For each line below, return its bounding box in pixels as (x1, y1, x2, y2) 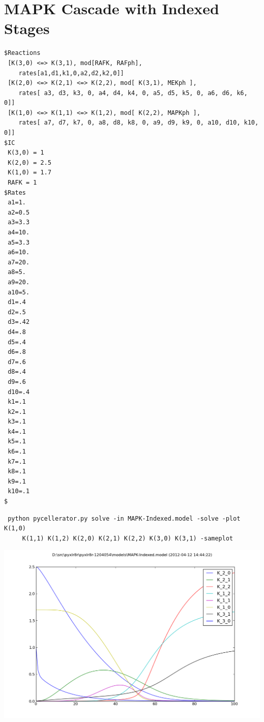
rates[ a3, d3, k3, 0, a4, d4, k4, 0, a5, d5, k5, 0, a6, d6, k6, (18, 89, 248, 97)
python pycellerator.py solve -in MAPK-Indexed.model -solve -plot (8, 515, 241, 522)
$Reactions (4, 49, 41, 57)
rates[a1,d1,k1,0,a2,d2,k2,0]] (18, 69, 124, 77)
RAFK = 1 (8, 179, 37, 187)
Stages (4, 18, 50, 39)
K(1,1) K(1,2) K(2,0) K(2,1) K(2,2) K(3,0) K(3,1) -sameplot (22, 534, 234, 542)
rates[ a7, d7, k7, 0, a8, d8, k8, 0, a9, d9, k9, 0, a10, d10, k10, (18, 119, 259, 127)
